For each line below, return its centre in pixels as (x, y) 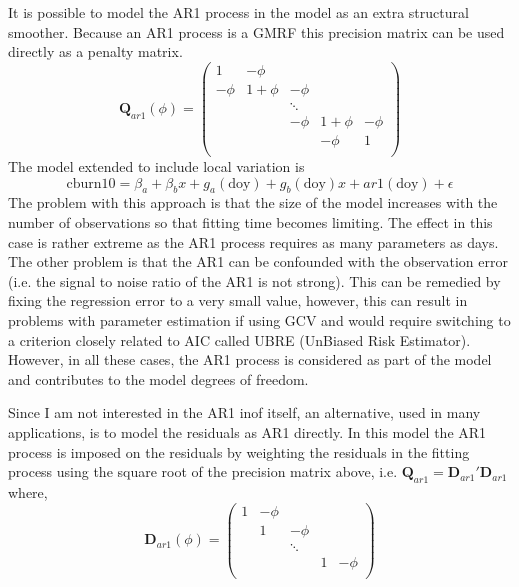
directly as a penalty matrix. (95, 51)
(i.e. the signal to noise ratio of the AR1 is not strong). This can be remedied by (254, 280)
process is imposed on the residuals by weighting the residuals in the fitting (239, 451)
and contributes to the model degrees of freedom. (158, 378)
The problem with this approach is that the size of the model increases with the (253, 202)
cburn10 (91, 183)
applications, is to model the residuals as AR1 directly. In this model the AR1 (247, 431)
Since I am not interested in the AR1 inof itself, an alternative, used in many (244, 412)
